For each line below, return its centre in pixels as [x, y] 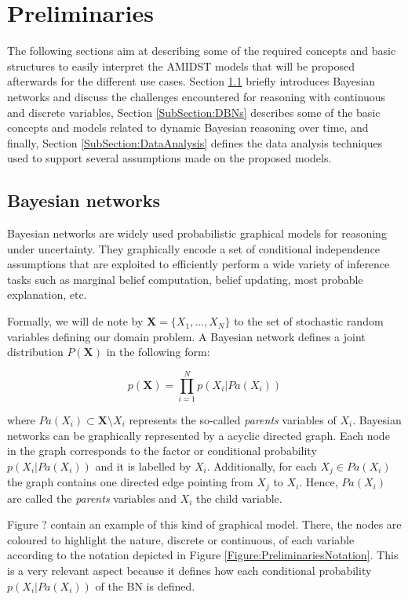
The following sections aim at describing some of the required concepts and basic [202, 51]
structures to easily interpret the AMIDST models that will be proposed [181, 65]
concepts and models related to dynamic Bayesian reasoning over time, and [188, 127]
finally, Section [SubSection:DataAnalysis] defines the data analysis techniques [195, 142]
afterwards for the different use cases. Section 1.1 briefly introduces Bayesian [191, 81]
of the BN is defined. [145, 585]
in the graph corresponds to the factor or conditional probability [162, 451]
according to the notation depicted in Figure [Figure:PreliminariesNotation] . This [203, 555]
